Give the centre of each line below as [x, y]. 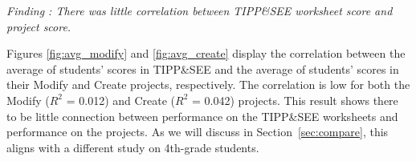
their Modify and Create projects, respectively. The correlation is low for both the [208, 85]
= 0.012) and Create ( [121, 100]
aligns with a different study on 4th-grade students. [133, 147]
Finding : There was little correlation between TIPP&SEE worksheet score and [200, 10]
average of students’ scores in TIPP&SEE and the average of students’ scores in [203, 68]
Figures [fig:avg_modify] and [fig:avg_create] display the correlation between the [206, 53]
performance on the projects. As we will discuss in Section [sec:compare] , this [198, 132]
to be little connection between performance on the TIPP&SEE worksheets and [202, 116]
